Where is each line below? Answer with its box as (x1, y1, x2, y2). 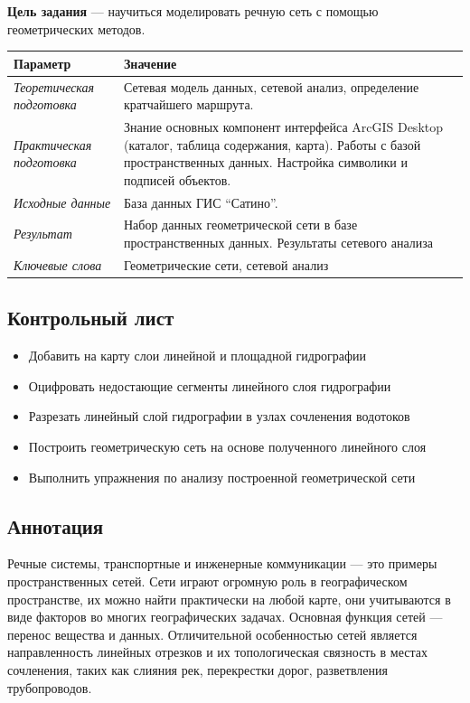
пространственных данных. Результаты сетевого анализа (123, 233, 433, 252)
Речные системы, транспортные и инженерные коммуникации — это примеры (7, 554, 437, 573)
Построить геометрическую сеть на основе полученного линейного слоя (28, 436, 427, 455)
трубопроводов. (7, 678, 92, 697)
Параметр (14, 53, 71, 72)
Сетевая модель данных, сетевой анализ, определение (123, 77, 419, 96)
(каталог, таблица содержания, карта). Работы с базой (123, 135, 421, 154)
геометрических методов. (7, 19, 146, 38)
